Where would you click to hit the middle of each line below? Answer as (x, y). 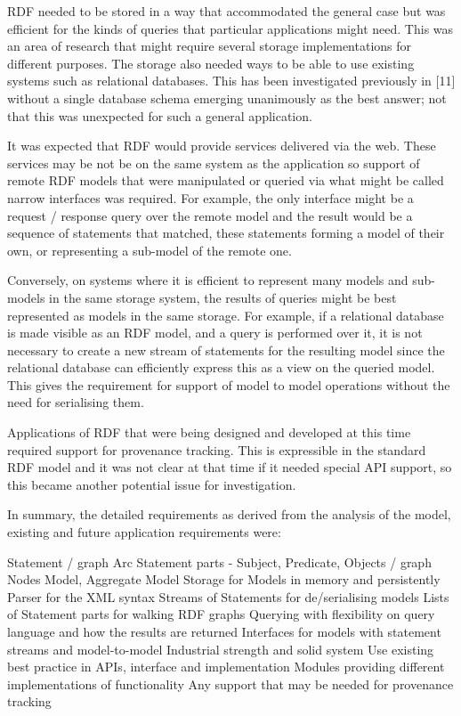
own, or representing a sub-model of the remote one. (150, 250)
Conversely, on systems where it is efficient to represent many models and (208, 280)
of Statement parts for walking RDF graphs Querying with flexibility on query (221, 614)
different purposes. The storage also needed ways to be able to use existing (211, 63)
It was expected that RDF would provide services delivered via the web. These (222, 146)
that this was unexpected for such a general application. (160, 115)
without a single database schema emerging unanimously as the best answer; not (227, 98)
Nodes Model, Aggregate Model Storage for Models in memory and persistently (224, 579)
